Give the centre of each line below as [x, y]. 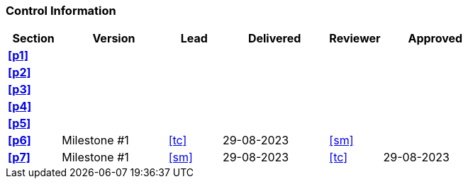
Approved [435, 39]
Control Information [61, 11]
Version [114, 39]
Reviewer [355, 39]
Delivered [274, 39]
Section [33, 39]
